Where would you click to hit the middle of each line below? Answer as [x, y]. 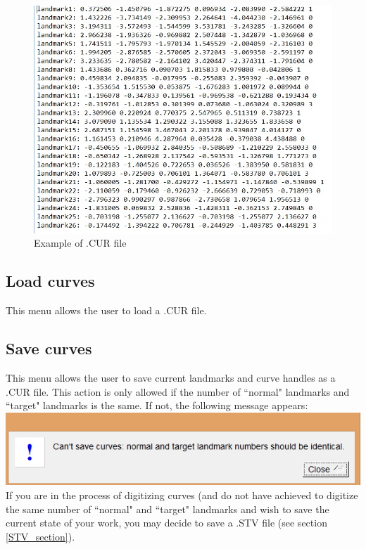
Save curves [49, 348]
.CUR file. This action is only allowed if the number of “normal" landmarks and [178, 391]
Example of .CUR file [80, 243]
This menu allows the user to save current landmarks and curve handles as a [171, 378]
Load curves [50, 281]
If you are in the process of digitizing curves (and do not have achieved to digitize [182, 495]
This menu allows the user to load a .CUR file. [106, 310]
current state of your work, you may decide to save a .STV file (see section [166, 523]
